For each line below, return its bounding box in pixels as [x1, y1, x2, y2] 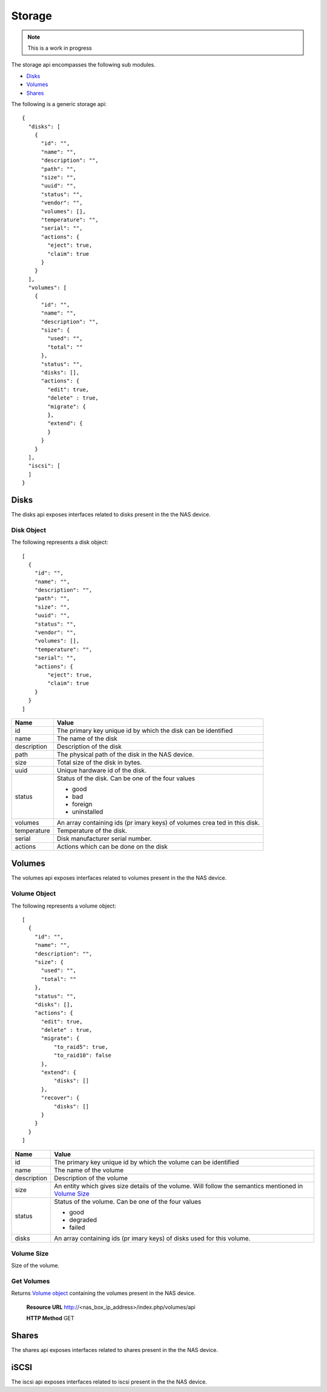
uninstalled [71, 807, 104, 815]
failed [68, 1223, 85, 1231]
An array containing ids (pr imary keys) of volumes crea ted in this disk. [56, 818, 260, 827]
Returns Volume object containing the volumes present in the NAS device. [11, 1290, 196, 1297]
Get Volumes [11, 1277, 50, 1285]
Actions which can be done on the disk [56, 842, 168, 851]
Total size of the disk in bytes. [56, 758, 142, 766]
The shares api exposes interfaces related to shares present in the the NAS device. [11, 1347, 218, 1354]
